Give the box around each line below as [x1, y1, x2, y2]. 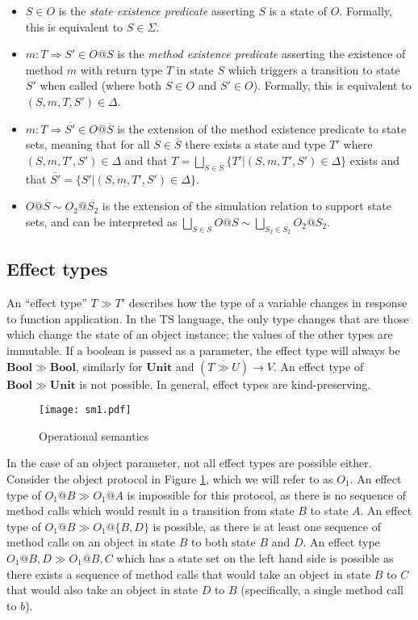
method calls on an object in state [6, 534, 175, 550]
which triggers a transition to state [228, 61, 400, 78]
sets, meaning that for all [25, 136, 150, 153]
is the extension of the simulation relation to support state [102, 197, 392, 214]
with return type [80, 61, 163, 78]
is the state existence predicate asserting [58, 2, 255, 19]
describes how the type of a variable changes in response [128, 294, 408, 311]
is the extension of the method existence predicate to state [117, 120, 407, 137]
